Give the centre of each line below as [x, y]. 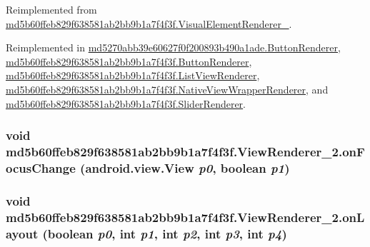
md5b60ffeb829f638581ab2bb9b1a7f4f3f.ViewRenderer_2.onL [185, 217]
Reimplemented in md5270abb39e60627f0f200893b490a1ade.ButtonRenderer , [173, 47]
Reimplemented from [51, 9]
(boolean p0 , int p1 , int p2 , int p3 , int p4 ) [165, 233]
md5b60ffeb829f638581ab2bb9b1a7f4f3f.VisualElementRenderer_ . [149, 23]
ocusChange [41, 167]
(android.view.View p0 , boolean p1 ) [185, 167]
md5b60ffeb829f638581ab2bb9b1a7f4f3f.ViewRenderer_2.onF [185, 151]
